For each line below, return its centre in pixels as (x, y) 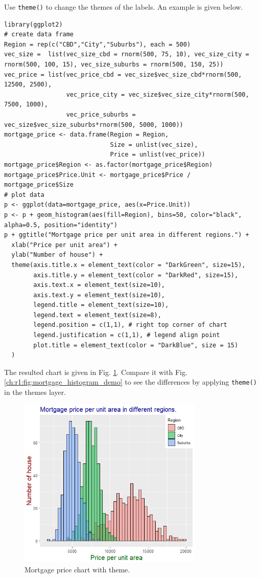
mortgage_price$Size (39, 185)
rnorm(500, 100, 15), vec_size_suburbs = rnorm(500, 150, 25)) (114, 65)
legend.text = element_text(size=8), (97, 315)
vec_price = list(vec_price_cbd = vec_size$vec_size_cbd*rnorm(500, (123, 74)
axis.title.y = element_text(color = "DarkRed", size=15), (136, 275)
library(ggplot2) (33, 24)
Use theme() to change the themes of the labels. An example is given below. (124, 7)
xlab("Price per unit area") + (64, 245)
